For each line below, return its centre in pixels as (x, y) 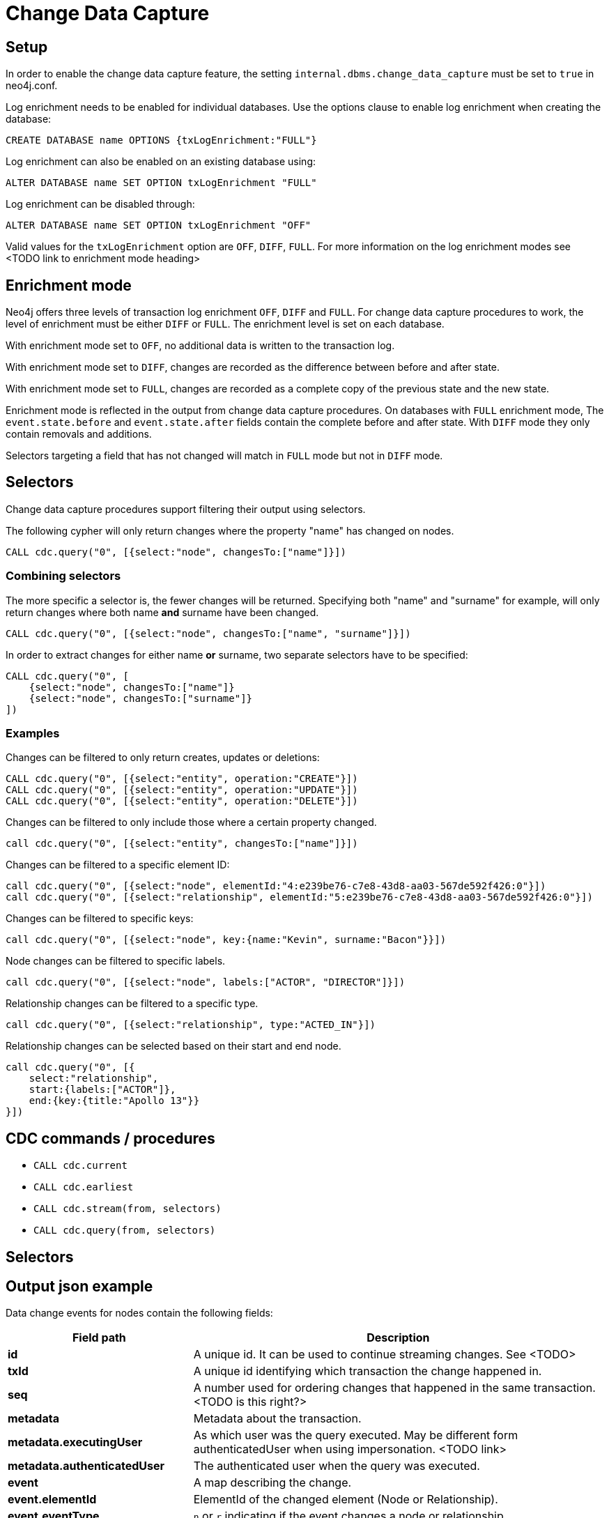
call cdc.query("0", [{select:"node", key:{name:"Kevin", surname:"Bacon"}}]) (226, 940)
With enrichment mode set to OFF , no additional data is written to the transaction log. (200, 346)
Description (398, 1338)
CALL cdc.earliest (84, 1187)
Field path (99, 1338)
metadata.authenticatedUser (86, 1466)
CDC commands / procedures (110, 1138)
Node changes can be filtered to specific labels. (116, 961)
